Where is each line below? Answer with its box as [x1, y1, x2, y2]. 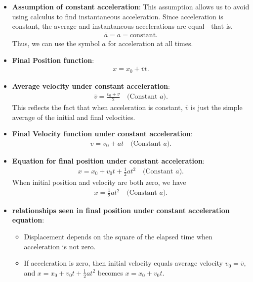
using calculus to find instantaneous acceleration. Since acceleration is [12, 11, 223, 21]
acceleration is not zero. [24, 241, 96, 251]
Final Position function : [12, 55, 94, 65]
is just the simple [190, 102, 243, 113]
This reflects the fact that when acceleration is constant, [12, 102, 183, 113]
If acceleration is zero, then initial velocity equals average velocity [24, 258, 223, 268]
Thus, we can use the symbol [12, 38, 100, 49]
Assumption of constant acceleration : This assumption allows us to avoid [12, 1, 250, 11]
